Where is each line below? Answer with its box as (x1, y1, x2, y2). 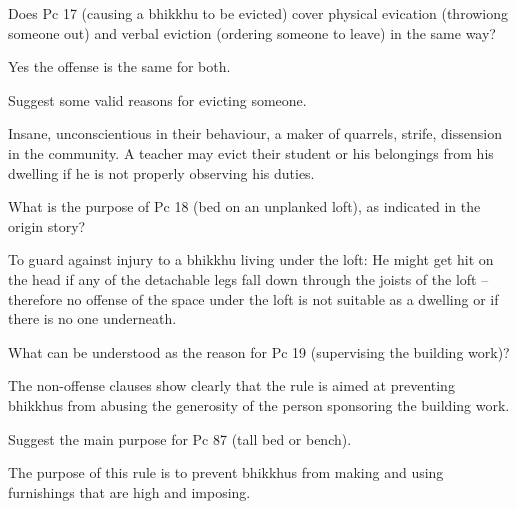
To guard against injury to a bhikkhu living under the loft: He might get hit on (8, 249, 494, 270)
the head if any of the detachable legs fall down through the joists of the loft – (8, 268, 489, 289)
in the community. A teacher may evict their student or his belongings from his (8, 142, 494, 163)
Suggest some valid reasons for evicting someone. (8, 89, 307, 110)
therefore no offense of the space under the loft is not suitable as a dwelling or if (8, 288, 499, 309)
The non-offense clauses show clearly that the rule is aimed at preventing (8, 375, 455, 396)
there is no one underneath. (8, 308, 177, 329)
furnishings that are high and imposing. (8, 481, 251, 502)
